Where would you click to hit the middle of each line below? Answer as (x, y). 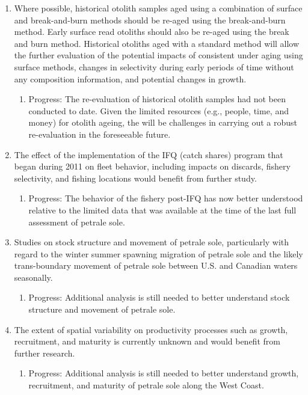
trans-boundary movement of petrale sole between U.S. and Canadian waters (156, 265)
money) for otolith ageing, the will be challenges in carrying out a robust (163, 122)
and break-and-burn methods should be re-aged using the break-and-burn (150, 20)
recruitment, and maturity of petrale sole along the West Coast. (146, 385)
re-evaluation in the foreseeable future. (100, 134)
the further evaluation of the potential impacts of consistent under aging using (159, 55)
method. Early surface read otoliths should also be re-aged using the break (152, 32)
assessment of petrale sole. (77, 222)
